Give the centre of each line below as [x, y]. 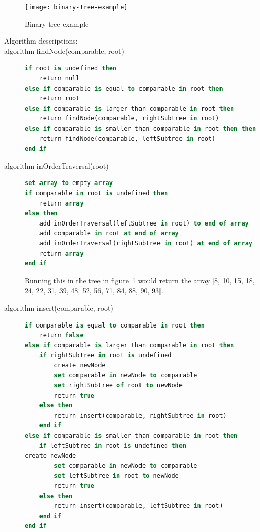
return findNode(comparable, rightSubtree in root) [129, 119]
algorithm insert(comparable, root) [59, 307]
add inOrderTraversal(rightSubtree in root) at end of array [146, 243]
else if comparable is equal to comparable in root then [124, 88]
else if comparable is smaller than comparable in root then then [141, 129]
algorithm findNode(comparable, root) [64, 50]
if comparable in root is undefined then [96, 193]
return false [61, 335]
